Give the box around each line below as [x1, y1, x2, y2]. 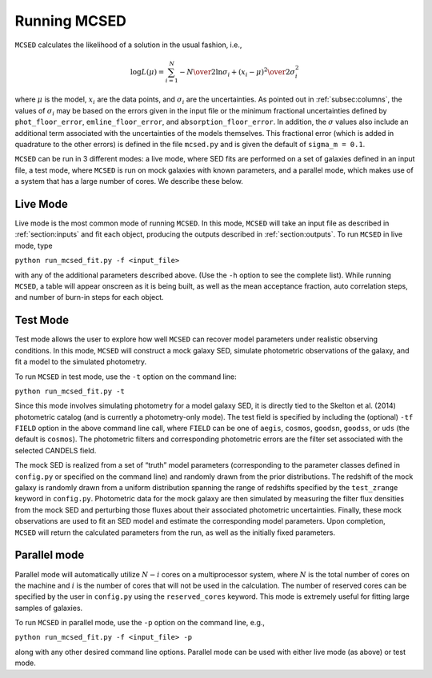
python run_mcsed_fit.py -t [14, 386, 126, 396]
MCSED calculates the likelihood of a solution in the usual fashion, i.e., [14, 40, 242, 50]
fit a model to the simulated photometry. [14, 357, 147, 367]
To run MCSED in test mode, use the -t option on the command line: [14, 372, 238, 381]
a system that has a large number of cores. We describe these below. [14, 177, 243, 186]
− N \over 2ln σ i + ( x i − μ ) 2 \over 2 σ [178, 66, 296, 78]
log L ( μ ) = [130, 67, 165, 76]
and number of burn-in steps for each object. [14, 293, 164, 302]
